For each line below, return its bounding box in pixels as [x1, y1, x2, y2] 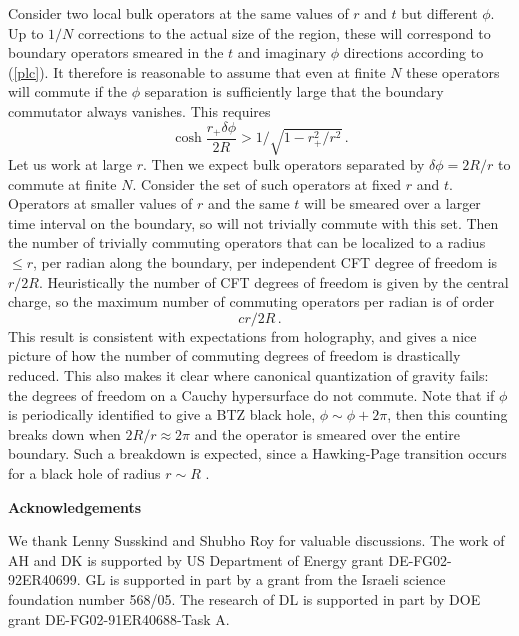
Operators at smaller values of [8, 193, 193, 214]
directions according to [343, 42, 484, 63]
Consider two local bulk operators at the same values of [8, 3, 349, 23]
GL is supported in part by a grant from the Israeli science [85, 569, 446, 590]
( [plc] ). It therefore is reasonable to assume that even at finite [8, 61, 386, 82]
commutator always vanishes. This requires [8, 100, 271, 121]
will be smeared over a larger [304, 193, 481, 214]
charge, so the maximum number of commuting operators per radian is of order [8, 291, 495, 312]
